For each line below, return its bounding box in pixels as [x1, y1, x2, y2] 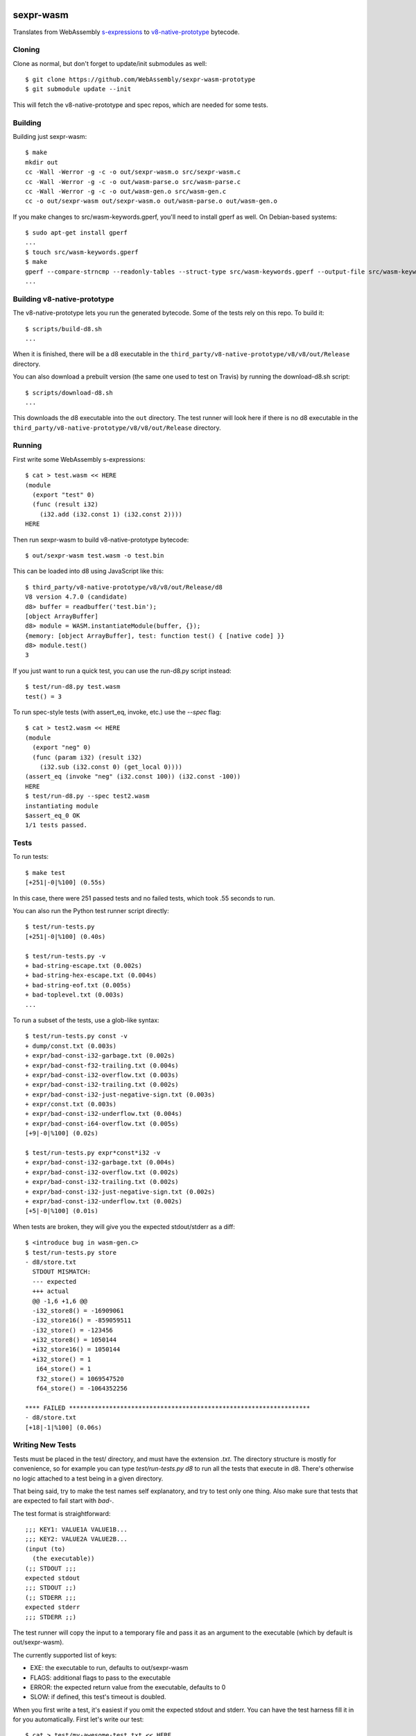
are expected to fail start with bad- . [12, 1496, 114, 1505]
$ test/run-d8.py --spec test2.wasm [25, 792, 150, 800]
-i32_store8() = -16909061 [32, 1306, 124, 1314]
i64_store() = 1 [35, 1365, 92, 1373]
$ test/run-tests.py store [25, 1249, 117, 1256]
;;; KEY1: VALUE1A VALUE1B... [25, 1526, 128, 1534]
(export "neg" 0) [32, 744, 92, 751]
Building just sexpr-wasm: [12, 132, 87, 140]
